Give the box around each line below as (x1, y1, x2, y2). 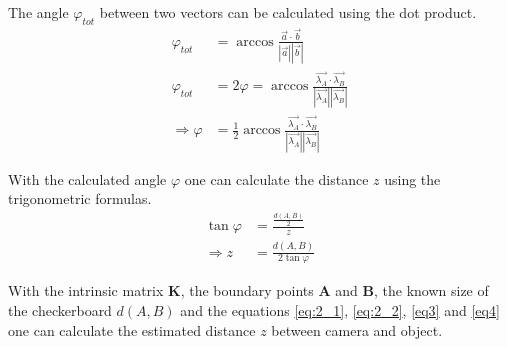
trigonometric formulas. (8, 188, 152, 209)
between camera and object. (271, 319, 443, 340)
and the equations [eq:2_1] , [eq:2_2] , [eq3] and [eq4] (180, 300, 500, 321)
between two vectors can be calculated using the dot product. (99, 2, 477, 22)
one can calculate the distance (184, 168, 369, 189)
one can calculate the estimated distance (8, 319, 256, 340)
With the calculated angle (8, 168, 167, 189)
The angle (8, 2, 69, 22)
